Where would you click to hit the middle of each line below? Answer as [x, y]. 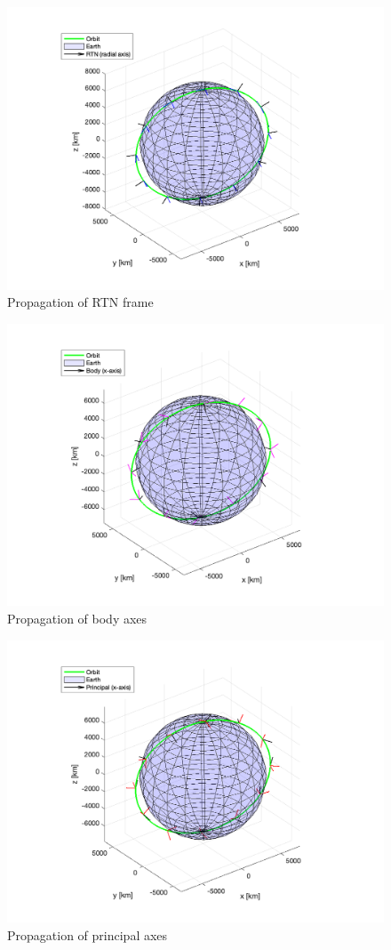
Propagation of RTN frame [80, 302]
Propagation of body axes [77, 618]
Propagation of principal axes [88, 934]
